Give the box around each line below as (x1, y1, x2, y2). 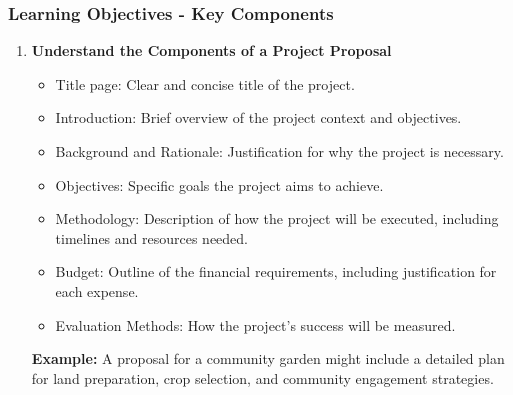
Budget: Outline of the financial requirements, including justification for (55, 261, 497, 282)
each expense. (55, 280, 139, 301)
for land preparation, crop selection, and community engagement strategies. (31, 367, 494, 388)
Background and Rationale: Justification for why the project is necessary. (55, 141, 504, 161)
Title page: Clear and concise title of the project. (55, 73, 355, 94)
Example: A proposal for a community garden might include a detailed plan (31, 348, 505, 369)
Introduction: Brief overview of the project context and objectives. (55, 107, 462, 128)
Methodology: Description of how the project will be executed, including (55, 208, 499, 229)
